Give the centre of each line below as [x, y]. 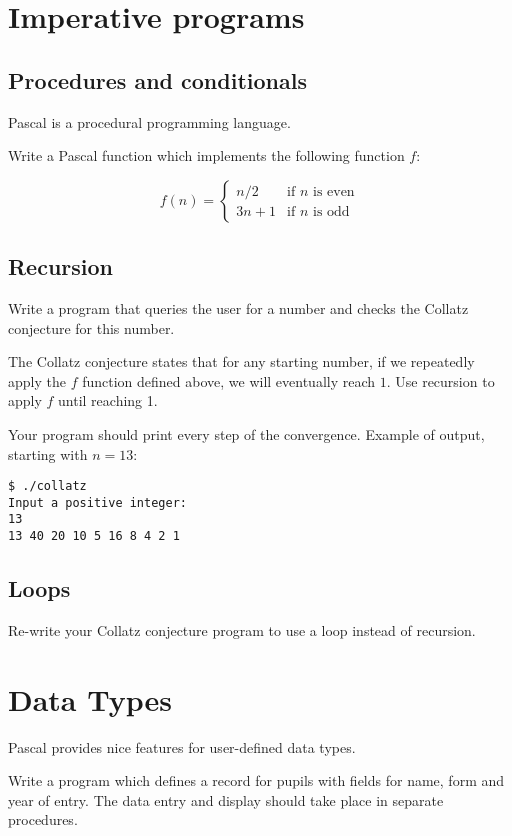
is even [333, 192]
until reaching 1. [108, 400]
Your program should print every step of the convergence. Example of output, [246, 433]
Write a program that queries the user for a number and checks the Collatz [238, 307]
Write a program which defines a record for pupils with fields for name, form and [256, 780]
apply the [37, 380]
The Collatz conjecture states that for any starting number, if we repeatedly [241, 361]
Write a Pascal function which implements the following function [206, 155]
